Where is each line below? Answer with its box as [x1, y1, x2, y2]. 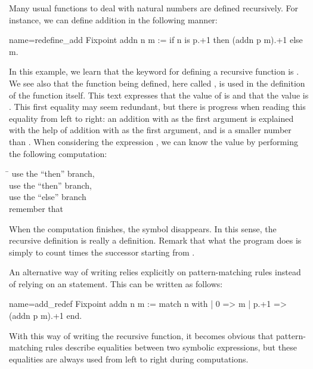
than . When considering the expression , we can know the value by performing [9, 135, 298, 147]
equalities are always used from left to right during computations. [9, 352, 249, 365]
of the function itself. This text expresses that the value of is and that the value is [9, 88, 309, 101]
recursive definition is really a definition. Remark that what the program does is [9, 234, 302, 247]
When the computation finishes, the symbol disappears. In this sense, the [9, 222, 277, 235]
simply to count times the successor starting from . [9, 245, 195, 258]
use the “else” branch [9, 190, 86, 203]
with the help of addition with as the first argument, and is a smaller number [9, 124, 292, 136]
